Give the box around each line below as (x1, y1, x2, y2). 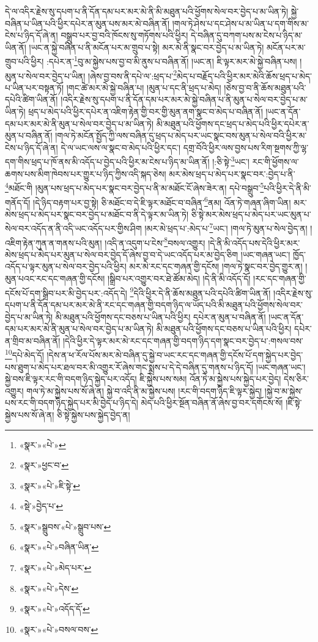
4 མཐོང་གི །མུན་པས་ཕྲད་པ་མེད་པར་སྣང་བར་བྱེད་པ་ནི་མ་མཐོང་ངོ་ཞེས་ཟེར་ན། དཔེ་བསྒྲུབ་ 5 (5, 180, 264, 194)
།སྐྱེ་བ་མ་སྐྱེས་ (264, 384, 303, 397)
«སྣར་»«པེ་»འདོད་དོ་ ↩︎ (19, 602, 90, 615)
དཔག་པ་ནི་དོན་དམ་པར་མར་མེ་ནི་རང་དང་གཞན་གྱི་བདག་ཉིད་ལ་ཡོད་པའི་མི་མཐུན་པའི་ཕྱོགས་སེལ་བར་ (5, 298, 303, 311)
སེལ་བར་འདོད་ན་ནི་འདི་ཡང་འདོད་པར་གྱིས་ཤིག (5, 222, 142, 235)
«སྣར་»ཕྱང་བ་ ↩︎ (19, 459, 69, 471)
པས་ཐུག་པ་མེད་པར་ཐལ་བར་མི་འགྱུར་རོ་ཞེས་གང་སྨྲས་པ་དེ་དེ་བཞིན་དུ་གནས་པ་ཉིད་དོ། (5, 360, 254, 373)
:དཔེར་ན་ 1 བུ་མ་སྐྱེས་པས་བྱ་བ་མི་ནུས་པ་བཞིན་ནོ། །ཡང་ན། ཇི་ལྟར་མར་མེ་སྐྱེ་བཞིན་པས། (46, 53, 297, 68)
